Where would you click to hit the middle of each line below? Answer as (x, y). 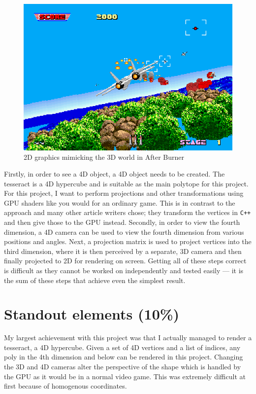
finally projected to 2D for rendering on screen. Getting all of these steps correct (125, 261)
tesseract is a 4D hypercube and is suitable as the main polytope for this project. (126, 183)
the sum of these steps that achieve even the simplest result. (95, 280)
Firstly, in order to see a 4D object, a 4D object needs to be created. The (114, 173)
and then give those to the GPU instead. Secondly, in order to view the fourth (122, 222)
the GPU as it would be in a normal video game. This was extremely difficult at (125, 376)
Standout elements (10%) (92, 314)
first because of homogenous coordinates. (65, 386)
